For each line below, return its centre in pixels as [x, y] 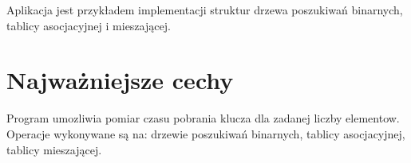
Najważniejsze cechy [120, 80]
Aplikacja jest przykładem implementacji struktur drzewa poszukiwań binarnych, [205, 10]
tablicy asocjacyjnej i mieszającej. [89, 25]
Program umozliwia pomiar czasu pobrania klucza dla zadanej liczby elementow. [203, 118]
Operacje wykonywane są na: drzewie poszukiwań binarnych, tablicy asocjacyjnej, [206, 133]
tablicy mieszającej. [54, 149]
